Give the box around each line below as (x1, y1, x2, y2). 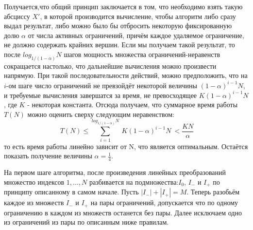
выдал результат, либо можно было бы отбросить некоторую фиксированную (4, 20, 232, 31)
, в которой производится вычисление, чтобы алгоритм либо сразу (40, 11, 236, 21)
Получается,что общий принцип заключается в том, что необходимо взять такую (4, 1, 243, 11)
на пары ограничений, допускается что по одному (90, 197, 238, 208)
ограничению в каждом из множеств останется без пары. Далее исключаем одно (4, 207, 242, 217)
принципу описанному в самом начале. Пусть (4, 187, 139, 197)
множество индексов (4, 176, 65, 187)
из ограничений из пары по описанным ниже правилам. (4, 217, 169, 227)
